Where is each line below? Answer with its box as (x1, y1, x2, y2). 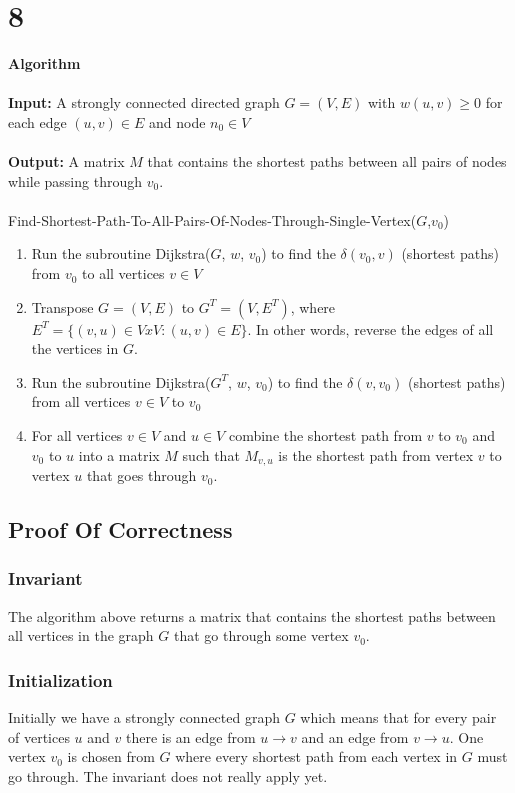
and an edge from (301, 726, 409, 747)
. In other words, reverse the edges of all (247, 318, 494, 339)
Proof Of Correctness (8, 514, 233, 545)
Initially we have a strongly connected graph (8, 707, 280, 728)
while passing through (8, 170, 142, 191)
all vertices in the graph (8, 625, 154, 646)
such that (182, 444, 240, 465)
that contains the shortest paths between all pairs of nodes (147, 151, 507, 172)
